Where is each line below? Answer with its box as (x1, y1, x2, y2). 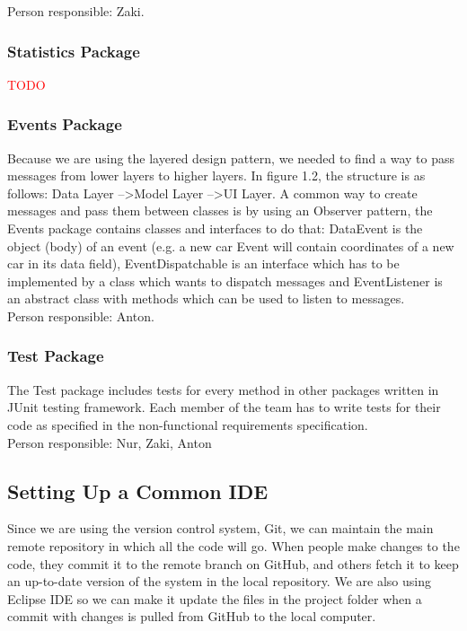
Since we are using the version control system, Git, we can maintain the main (7, 519, 434, 538)
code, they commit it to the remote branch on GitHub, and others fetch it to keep (7, 554, 459, 573)
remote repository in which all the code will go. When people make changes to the (7, 536, 460, 555)
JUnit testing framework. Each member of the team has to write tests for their (7, 398, 441, 416)
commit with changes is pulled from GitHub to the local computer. (7, 607, 376, 626)
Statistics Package (7, 39, 140, 62)
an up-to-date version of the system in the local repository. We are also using (7, 572, 431, 591)
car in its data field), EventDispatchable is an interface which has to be (7, 254, 400, 273)
